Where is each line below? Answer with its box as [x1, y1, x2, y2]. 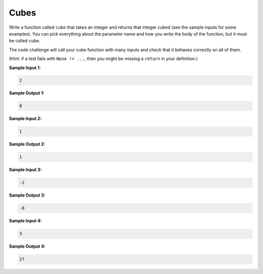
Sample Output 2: [9, 141, 46, 147]
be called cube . [9, 38, 40, 44]
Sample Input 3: [9, 167, 42, 173]
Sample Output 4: [9, 243, 46, 249]
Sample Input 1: [9, 65, 41, 71]
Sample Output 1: [9, 90, 45, 96]
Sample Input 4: [9, 218, 42, 224]
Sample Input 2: [9, 116, 42, 122]
